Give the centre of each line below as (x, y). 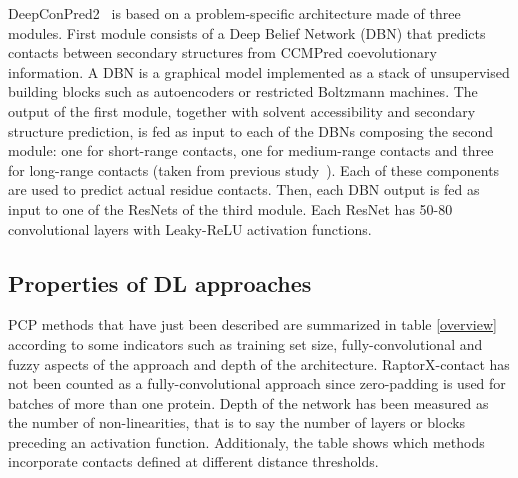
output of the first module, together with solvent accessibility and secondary (242, 110)
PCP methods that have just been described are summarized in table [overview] (252, 324)
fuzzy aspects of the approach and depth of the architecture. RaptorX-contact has (259, 363)
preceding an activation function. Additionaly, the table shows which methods (246, 441)
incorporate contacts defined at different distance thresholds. (193, 461)
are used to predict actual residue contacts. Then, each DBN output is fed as (244, 189)
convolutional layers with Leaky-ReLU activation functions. (190, 228)
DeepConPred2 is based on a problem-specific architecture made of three (234, 13)
